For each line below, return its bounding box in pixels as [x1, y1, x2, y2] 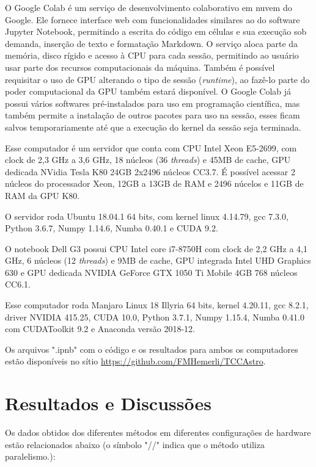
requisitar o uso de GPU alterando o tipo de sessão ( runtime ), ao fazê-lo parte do [5, 73, 310, 85]
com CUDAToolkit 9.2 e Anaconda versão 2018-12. [5, 322, 196, 335]
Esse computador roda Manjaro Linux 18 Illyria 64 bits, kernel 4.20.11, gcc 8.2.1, [5, 299, 309, 311]
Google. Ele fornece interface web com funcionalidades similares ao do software [5, 13, 300, 26]
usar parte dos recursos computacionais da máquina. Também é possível [5, 60, 275, 73]
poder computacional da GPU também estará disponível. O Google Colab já [5, 85, 292, 98]
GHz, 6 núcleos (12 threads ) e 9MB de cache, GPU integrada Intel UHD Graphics [5, 254, 311, 267]
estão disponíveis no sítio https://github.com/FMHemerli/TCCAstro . [5, 355, 266, 367]
